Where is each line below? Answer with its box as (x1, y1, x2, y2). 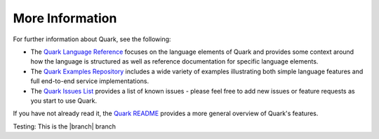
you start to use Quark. (30, 96, 98, 105)
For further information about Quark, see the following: (13, 35, 171, 43)
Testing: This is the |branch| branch (13, 122, 116, 131)
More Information (13, 10, 117, 26)
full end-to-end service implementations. (30, 77, 149, 85)
